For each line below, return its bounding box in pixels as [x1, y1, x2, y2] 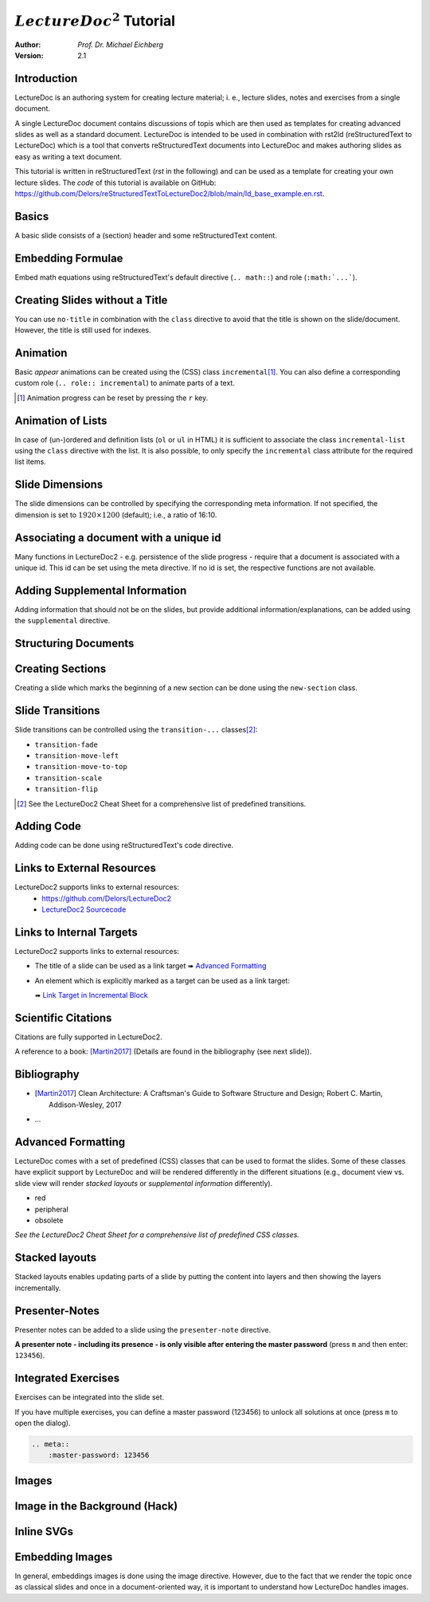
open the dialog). [14, 1419, 71, 1428]
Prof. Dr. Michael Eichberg [77, 40, 163, 49]
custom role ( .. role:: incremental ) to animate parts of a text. [14, 379, 235, 388]
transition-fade [34, 740, 99, 749]
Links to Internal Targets [14, 925, 139, 939]
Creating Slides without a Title [14, 293, 168, 307]
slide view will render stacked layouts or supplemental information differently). [14, 1178, 273, 1188]
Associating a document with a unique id [14, 531, 221, 544]
